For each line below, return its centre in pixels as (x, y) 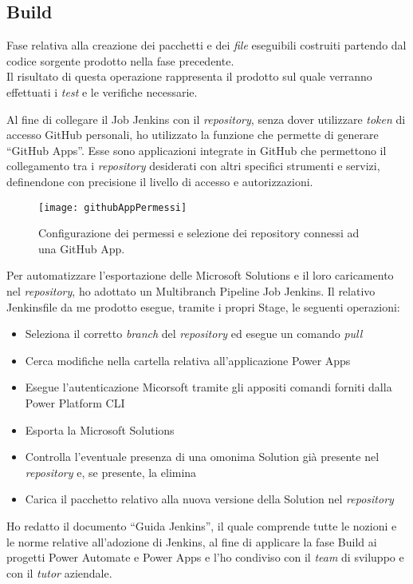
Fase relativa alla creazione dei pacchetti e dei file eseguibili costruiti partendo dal (206, 45)
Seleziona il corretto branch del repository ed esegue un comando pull (194, 334)
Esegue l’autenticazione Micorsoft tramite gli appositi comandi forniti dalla (208, 387)
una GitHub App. (82, 248)
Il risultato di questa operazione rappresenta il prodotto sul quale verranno (189, 76)
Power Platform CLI (75, 402)
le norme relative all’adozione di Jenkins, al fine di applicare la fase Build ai (192, 541)
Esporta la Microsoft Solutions (100, 429)
